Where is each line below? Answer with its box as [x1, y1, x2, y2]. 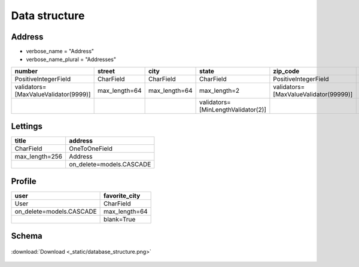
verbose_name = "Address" [26, 48, 95, 55]
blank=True [104, 215, 136, 223]
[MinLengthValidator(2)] [199, 105, 266, 114]
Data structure [11, 9, 85, 22]
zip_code [273, 66, 300, 75]
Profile [11, 176, 36, 186]
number [14, 66, 38, 75]
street [97, 66, 115, 75]
